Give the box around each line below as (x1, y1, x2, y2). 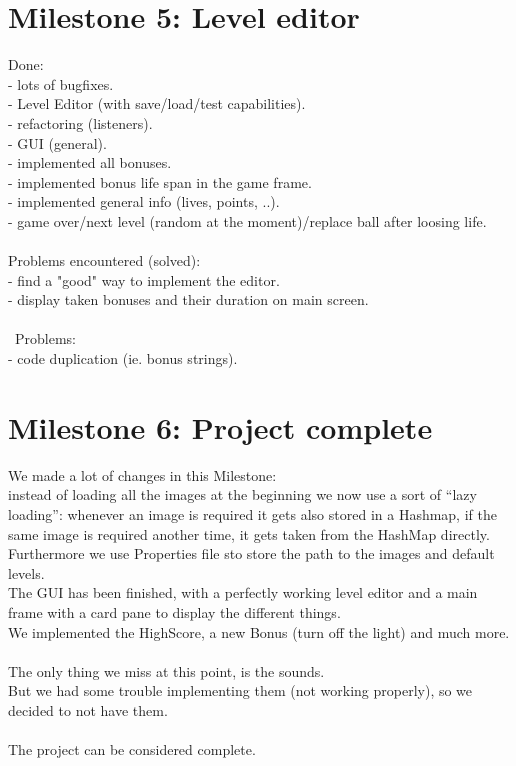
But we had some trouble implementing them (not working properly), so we (8, 680, 473, 701)
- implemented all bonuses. (8, 152, 172, 173)
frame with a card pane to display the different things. (8, 601, 341, 622)
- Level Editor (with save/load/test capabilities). (8, 93, 306, 114)
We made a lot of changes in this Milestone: (8, 464, 277, 485)
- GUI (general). (8, 132, 107, 153)
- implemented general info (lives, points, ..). (8, 191, 280, 212)
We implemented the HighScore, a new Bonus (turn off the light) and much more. (8, 621, 510, 642)
